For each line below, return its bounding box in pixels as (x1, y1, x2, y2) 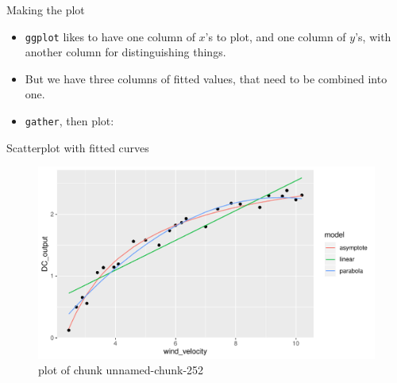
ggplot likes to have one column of (25, 28, 195, 44)
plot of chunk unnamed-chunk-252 (38, 362, 204, 378)
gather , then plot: (25, 113, 114, 129)
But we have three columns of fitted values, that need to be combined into (25, 70, 387, 86)
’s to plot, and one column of (205, 28, 346, 44)
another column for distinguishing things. (25, 44, 226, 60)
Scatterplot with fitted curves (6, 139, 149, 155)
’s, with (355, 28, 391, 44)
